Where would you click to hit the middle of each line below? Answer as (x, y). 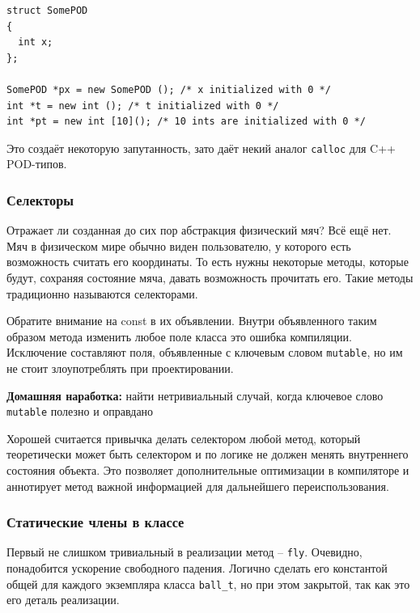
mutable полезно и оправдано (80, 411)
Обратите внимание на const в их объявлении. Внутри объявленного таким (192, 321)
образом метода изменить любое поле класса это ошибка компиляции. (179, 336)
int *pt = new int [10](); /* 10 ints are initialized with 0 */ (186, 122)
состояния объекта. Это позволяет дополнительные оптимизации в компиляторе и (208, 470)
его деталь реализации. (63, 600)
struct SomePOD (47, 11)
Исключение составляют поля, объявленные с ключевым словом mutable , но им (205, 352)
